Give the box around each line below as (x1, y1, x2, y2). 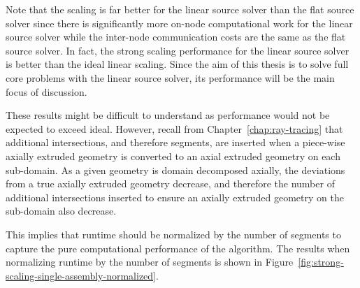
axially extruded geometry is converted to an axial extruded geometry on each (6, 148, 340, 163)
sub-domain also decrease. (6, 203, 117, 218)
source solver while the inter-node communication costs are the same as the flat (6, 29, 346, 44)
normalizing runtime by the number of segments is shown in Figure (6, 254, 294, 269)
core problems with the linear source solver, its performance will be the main (6, 70, 335, 85)
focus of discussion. (6, 84, 87, 99)
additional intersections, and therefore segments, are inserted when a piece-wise (6, 135, 345, 150)
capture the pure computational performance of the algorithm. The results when (6, 240, 350, 255)
